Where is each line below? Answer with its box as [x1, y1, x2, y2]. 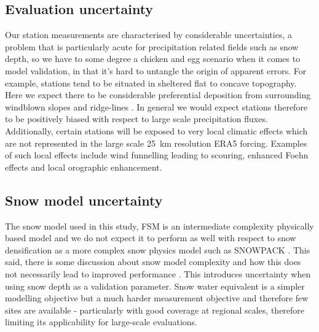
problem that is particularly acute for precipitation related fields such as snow [5, 40, 299, 53]
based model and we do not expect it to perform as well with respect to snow [5, 231, 296, 244]
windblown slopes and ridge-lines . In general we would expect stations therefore [5, 100, 308, 113]
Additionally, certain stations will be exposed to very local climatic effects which [5, 124, 308, 137]
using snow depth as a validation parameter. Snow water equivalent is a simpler [5, 279, 305, 292]
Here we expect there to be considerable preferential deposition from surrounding [5, 88, 311, 101]
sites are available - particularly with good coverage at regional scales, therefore [5, 303, 305, 316]
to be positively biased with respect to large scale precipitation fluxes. [5, 112, 268, 125]
